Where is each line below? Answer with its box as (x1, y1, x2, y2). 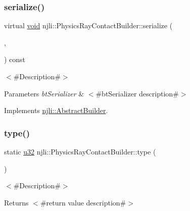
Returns (4, 197, 29, 207)
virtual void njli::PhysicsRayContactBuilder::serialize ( (4, 20, 173, 31)
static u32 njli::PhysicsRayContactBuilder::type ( (4, 146, 156, 156)
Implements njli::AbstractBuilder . (4, 105, 108, 116)
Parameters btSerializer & (4, 88, 84, 98)
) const (4, 54, 26, 65)
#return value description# (40, 197, 126, 207)
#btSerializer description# (96, 88, 179, 98)
